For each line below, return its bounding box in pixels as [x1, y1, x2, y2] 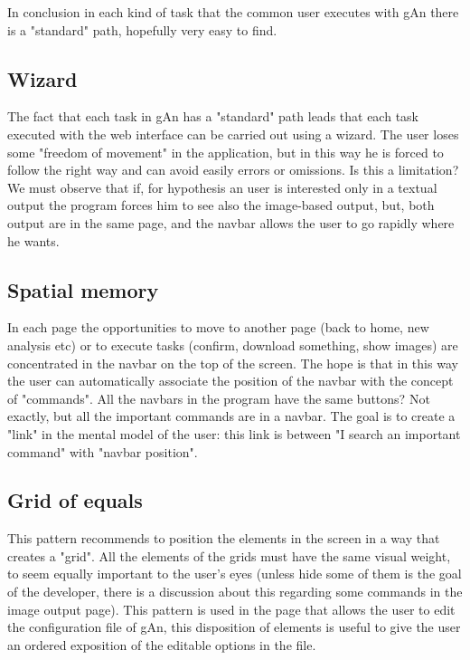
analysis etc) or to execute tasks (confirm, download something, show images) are [7, 335, 458, 354]
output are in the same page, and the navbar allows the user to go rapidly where [7, 213, 455, 232]
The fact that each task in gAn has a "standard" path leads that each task [7, 107, 418, 126]
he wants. [7, 231, 60, 250]
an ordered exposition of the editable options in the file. [7, 635, 316, 654]
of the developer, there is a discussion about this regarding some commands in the [7, 582, 463, 601]
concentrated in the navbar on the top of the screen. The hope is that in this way [7, 353, 458, 372]
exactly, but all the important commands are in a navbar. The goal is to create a [7, 407, 456, 426]
